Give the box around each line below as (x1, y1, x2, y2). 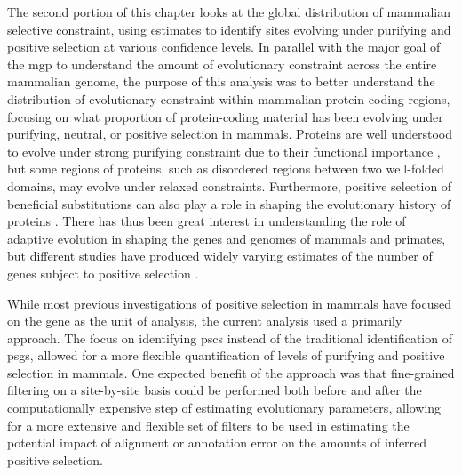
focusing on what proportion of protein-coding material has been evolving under (7, 107, 443, 125)
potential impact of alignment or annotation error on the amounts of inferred (7, 433, 427, 452)
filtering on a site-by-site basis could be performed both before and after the (7, 381, 422, 399)
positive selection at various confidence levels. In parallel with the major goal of (7, 37, 441, 56)
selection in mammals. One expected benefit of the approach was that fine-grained (7, 363, 455, 382)
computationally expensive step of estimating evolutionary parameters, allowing (7, 399, 442, 417)
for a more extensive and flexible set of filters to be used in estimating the (7, 415, 410, 434)
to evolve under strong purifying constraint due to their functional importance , (7, 141, 441, 160)
